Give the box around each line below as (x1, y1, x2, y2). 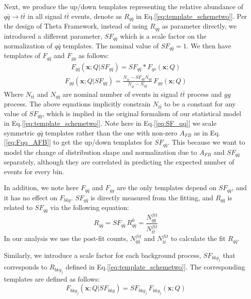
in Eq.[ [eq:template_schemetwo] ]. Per (136, 11, 247, 21)
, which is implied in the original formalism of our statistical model (42, 108, 241, 118)
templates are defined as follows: (4, 273, 100, 284)
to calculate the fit (171, 233, 226, 243)
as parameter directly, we (162, 21, 237, 31)
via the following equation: (50, 202, 129, 212)
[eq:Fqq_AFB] (5, 137, 49, 147)
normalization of (4, 40, 53, 50)
